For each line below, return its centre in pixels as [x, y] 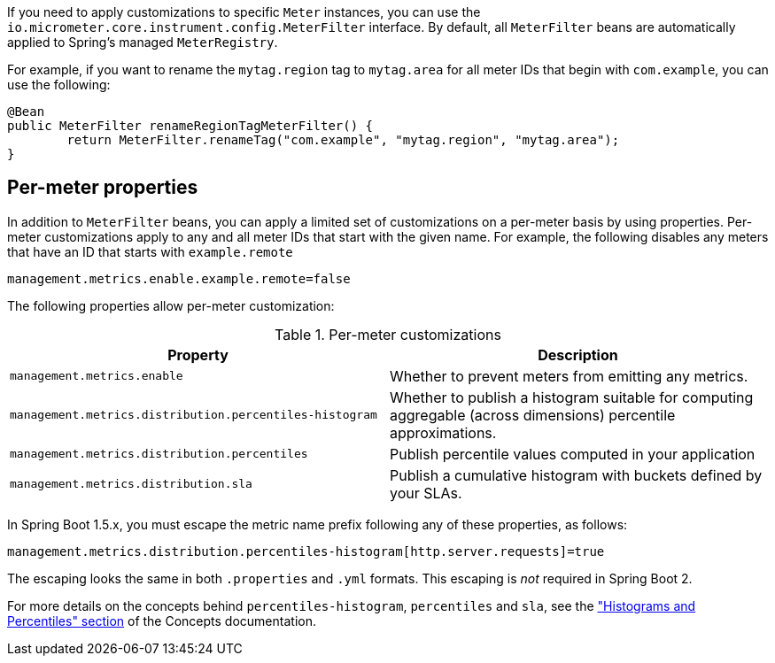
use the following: [59, 85]
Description [578, 355]
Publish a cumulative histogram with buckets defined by [576, 475]
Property [198, 355]
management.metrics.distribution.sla [131, 484]
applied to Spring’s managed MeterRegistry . [143, 42]
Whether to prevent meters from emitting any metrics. [569, 376]
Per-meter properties [103, 188]
